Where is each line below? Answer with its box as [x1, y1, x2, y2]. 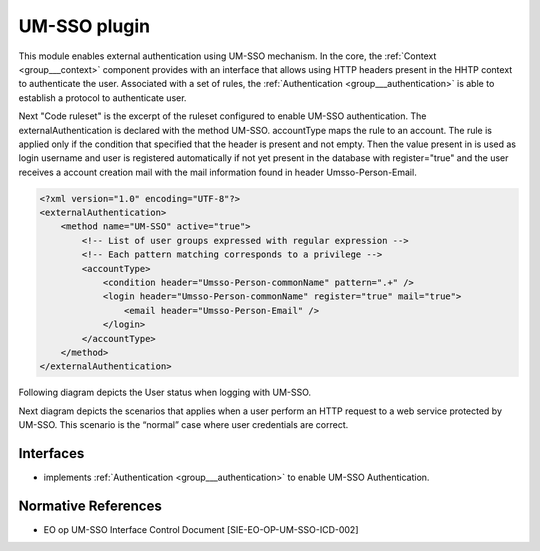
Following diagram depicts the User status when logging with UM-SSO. [18, 386, 312, 399]
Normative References [18, 497, 162, 514]
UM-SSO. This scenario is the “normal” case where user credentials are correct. [18, 419, 349, 431]
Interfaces [18, 445, 85, 462]
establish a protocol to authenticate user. [18, 91, 187, 104]
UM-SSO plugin [18, 15, 150, 37]
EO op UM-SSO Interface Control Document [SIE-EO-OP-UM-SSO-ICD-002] [43, 523, 359, 535]
